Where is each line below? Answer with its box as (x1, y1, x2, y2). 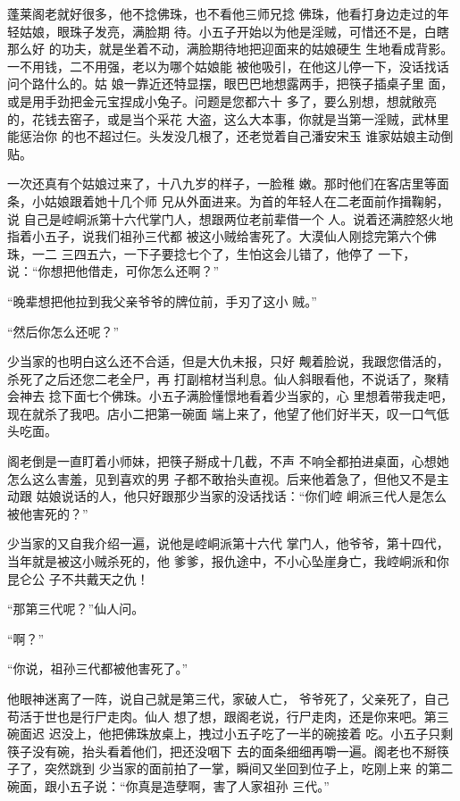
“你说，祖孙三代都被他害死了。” (7, 659, 188, 678)
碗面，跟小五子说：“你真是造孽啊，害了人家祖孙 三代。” (7, 776, 330, 795)
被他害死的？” (7, 504, 88, 522)
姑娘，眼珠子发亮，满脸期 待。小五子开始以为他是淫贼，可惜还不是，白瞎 (19, 21, 449, 40)
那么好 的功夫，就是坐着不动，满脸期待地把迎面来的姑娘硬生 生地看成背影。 (7, 39, 454, 58)
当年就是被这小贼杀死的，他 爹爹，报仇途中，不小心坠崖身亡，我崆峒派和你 (7, 552, 449, 571)
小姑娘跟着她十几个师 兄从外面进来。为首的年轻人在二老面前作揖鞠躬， (31, 191, 449, 210)
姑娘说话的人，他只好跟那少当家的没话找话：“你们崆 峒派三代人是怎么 (36, 487, 447, 505)
